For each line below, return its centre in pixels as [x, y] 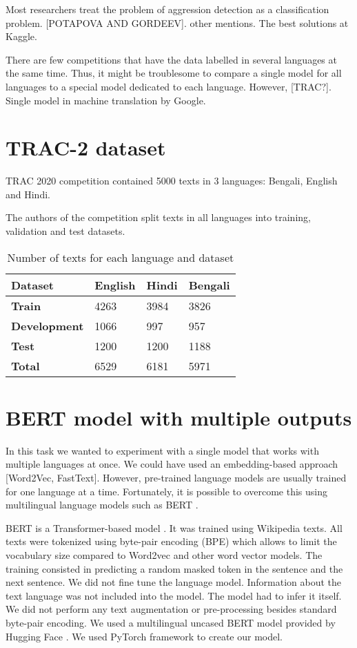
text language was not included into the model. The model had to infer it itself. [174, 595]
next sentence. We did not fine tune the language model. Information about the [174, 582]
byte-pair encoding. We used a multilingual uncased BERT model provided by [171, 622]
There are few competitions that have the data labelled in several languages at [171, 59]
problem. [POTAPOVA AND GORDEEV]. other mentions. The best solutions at [177, 22]
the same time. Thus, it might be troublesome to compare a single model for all [174, 73]
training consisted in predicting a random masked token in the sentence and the [174, 568]
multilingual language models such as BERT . [102, 505]
